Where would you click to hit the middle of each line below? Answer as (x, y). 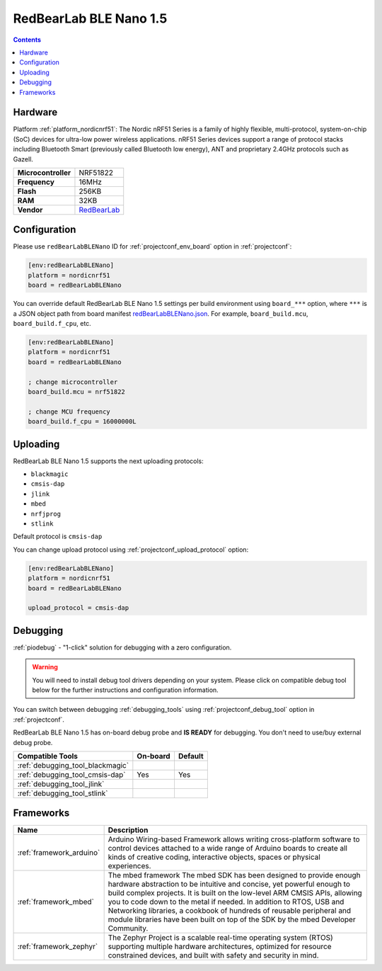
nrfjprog (46, 514)
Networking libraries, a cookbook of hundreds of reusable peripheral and (230, 911)
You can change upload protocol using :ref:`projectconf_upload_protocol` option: (131, 550)
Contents (27, 40)
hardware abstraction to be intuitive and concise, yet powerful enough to (229, 884)
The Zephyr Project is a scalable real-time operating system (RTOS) (221, 938)
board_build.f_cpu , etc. (52, 324)
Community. (128, 929)
